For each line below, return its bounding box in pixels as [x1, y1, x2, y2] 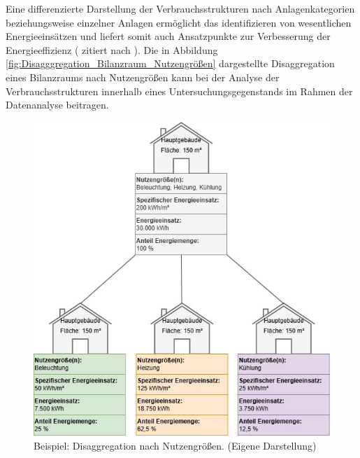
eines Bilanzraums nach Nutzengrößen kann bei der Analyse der [6, 69, 280, 84]
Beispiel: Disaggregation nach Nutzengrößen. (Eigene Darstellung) [34, 438, 317, 453]
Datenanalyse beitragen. [6, 97, 109, 112]
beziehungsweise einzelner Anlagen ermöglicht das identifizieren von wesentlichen [6, 15, 352, 29]
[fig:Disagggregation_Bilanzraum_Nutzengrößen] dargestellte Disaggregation [6, 56, 335, 71]
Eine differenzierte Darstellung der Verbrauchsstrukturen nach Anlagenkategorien [6, 1, 355, 15]
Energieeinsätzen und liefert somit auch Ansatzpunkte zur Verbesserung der [6, 29, 331, 43]
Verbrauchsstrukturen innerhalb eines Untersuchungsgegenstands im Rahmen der [6, 83, 353, 98]
